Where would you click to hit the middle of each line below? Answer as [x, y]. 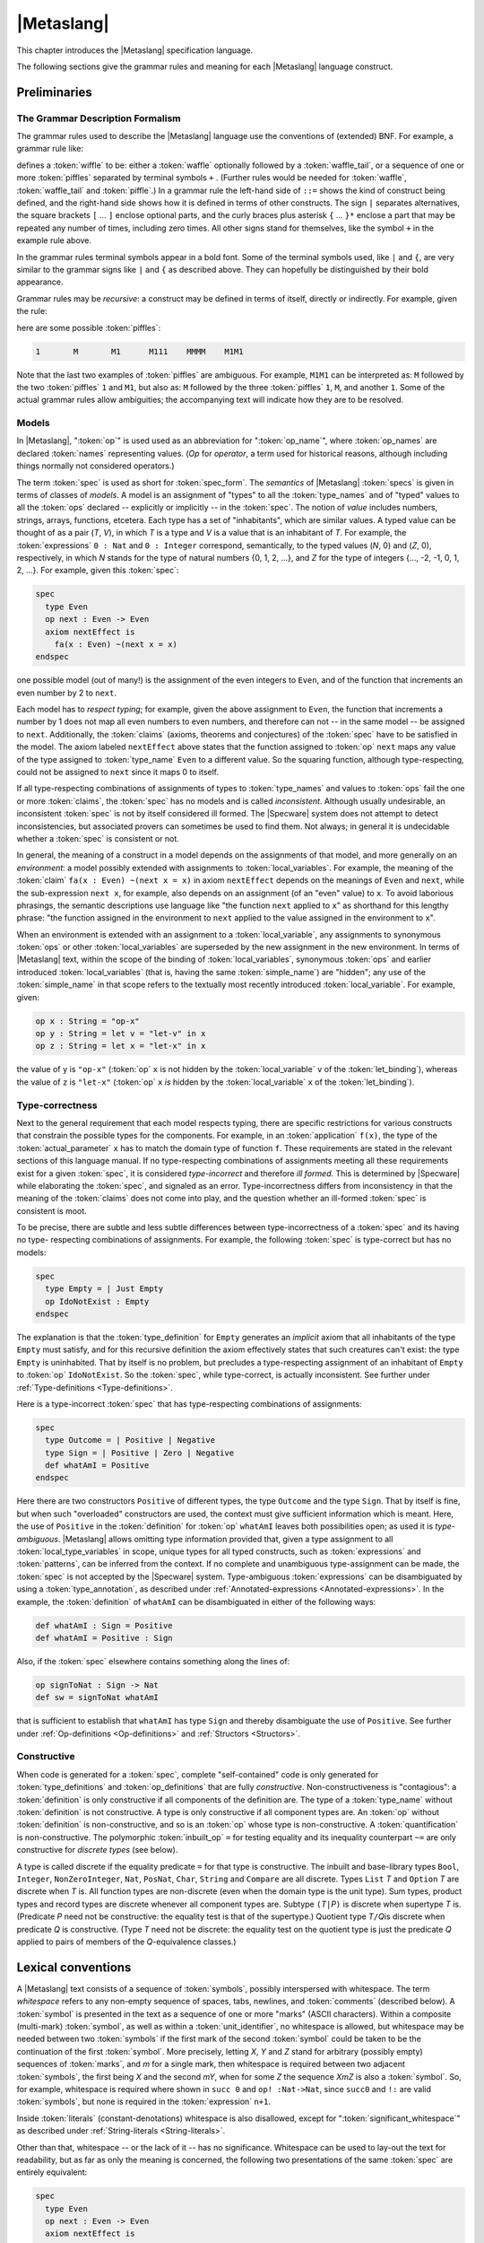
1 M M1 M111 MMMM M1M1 [139, 351]
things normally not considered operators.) [95, 466]
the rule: [32, 311]
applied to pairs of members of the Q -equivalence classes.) [126, 1942]
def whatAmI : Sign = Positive [104, 1625]
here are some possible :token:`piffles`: [89, 327]
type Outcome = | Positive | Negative [130, 1440]
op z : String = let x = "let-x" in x [121, 1046]
